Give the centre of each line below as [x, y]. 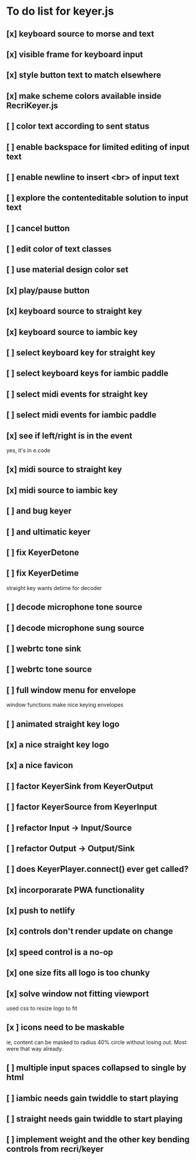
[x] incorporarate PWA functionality [75, 890]
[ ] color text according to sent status [78, 126]
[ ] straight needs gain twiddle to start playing [95, 1119]
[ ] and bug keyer [39, 511]
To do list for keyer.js [60, 11]
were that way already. [35, 1048]
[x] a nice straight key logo [58, 745]
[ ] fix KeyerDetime [43, 573]
